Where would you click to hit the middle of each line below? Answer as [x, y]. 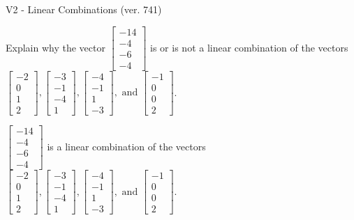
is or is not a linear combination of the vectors [249, 47]
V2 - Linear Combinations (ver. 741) [84, 9]
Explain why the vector [56, 47]
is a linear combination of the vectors [126, 146]
